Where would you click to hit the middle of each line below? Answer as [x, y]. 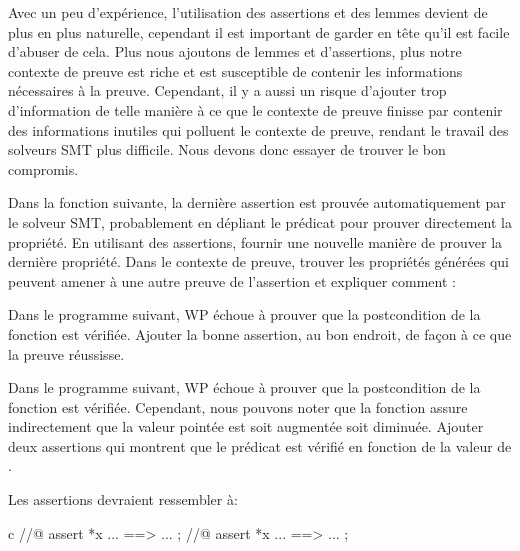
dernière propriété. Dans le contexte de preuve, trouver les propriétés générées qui [258, 261]
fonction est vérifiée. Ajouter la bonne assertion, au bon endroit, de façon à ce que [260, 333]
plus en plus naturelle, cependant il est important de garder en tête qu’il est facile [259, 31]
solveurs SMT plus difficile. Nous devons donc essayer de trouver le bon [227, 149]
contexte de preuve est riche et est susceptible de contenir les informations [235, 70]
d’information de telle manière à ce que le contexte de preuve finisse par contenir [255, 109]
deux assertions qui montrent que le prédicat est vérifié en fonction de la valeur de [260, 445]
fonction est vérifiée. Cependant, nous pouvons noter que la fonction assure [238, 406]
